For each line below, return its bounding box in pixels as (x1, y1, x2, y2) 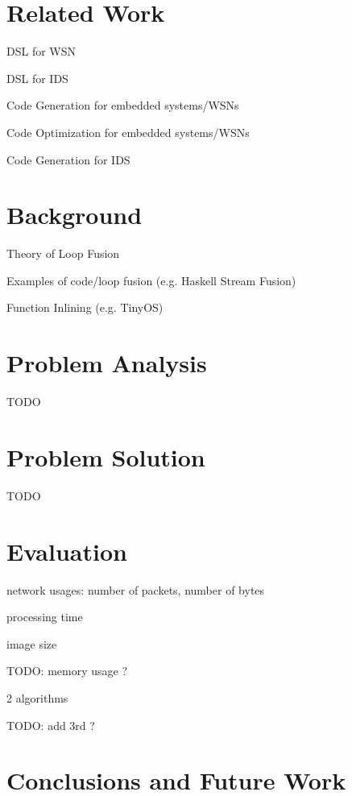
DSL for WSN (6, 43, 77, 60)
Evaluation (6, 534, 127, 567)
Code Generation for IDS (6, 151, 130, 168)
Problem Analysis (6, 346, 207, 379)
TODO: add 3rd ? (6, 716, 95, 733)
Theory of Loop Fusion (6, 245, 120, 262)
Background (6, 198, 143, 231)
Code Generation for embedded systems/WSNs (6, 97, 239, 114)
